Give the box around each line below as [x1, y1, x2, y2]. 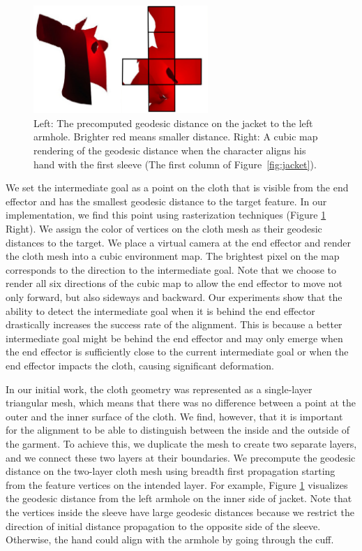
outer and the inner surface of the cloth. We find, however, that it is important [6, 409, 343, 423]
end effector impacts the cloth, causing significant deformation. [6, 358, 274, 372]
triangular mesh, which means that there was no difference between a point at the [6, 395, 356, 410]
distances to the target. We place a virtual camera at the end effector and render [6, 235, 352, 249]
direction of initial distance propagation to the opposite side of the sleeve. [6, 518, 321, 533]
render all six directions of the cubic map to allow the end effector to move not [6, 276, 342, 291]
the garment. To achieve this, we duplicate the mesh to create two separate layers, [6, 436, 357, 450]
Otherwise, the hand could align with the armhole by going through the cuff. [6, 532, 334, 547]
